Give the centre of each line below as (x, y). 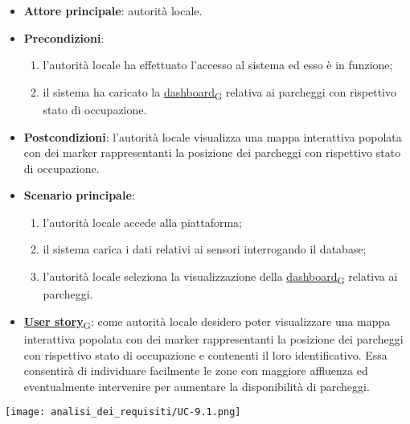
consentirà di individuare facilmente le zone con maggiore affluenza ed (196, 370)
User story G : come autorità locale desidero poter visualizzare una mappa (207, 322)
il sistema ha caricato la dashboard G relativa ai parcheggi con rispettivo (219, 93)
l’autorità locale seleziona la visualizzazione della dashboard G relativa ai (220, 277)
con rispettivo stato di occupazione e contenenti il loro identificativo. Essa (205, 354)
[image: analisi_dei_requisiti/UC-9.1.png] (123, 412)
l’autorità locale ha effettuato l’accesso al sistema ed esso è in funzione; (218, 65)
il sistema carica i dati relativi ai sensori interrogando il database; (205, 249)
